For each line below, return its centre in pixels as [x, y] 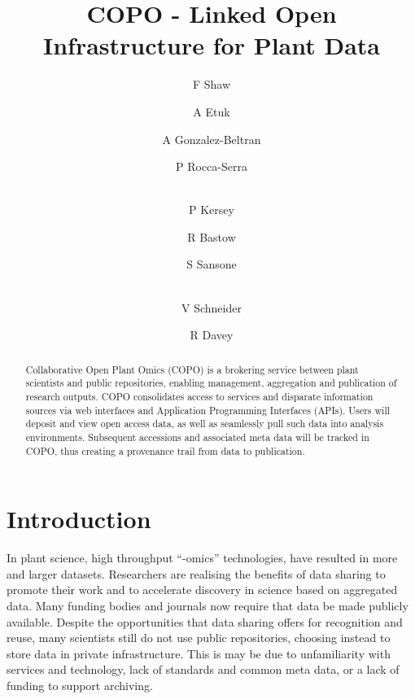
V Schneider [212, 307]
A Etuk [212, 111]
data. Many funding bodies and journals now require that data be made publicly [207, 605]
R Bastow [212, 236]
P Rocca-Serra [212, 166]
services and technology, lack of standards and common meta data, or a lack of [203, 669]
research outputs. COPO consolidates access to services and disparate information [199, 396]
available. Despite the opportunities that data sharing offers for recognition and [205, 621]
